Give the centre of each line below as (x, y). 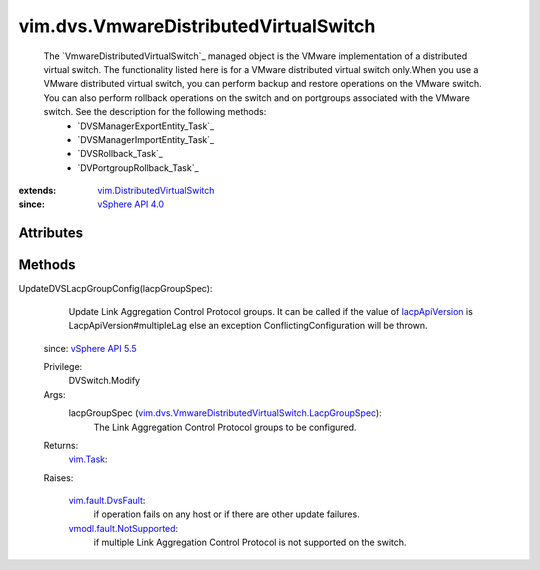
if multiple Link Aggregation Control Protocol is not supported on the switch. (250, 542)
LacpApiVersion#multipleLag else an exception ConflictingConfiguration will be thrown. (248, 326)
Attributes (51, 233)
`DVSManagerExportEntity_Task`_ (146, 126)
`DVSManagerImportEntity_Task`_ (146, 139)
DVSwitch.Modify (104, 381)
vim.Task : (88, 459)
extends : (37, 191)
